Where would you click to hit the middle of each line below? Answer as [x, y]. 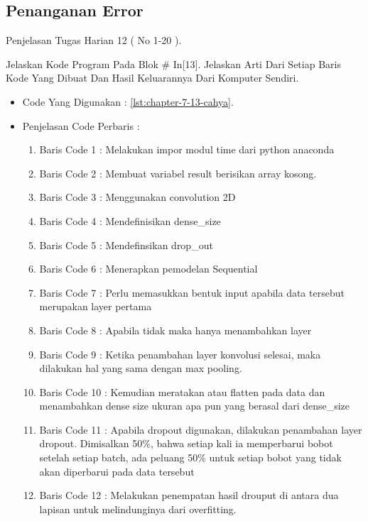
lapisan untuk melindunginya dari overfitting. [138, 509]
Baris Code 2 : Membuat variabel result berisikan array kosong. [178, 173]
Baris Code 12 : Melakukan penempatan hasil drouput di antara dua [189, 495]
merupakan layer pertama [96, 306]
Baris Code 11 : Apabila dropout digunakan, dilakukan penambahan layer [201, 429]
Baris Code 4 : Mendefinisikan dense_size [130, 220]
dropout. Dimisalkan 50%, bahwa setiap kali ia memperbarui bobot [186, 443]
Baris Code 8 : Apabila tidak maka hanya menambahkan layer [175, 330]
